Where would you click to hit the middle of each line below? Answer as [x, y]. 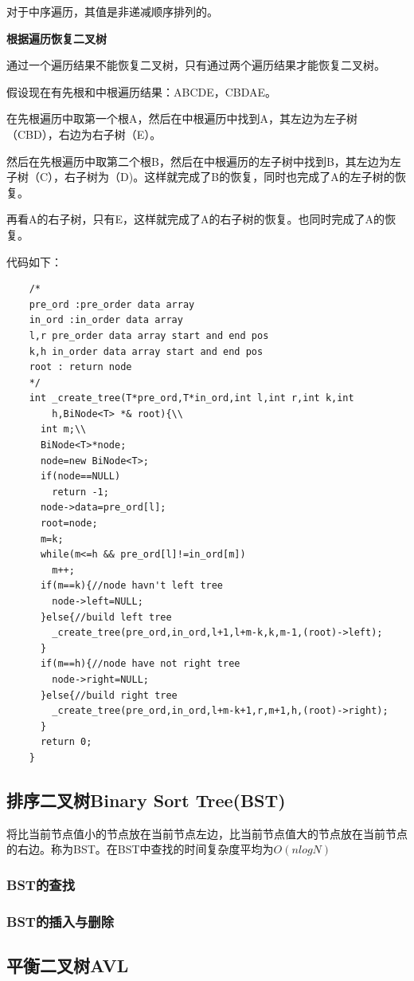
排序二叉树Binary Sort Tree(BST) [146, 800]
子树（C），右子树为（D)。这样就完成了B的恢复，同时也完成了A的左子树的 [201, 177]
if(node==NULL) [80, 477]
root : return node [80, 367]
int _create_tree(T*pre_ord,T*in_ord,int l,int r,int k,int [191, 398]
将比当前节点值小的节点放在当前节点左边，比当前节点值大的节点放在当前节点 [207, 833]
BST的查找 [41, 884]
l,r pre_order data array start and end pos [149, 335]
